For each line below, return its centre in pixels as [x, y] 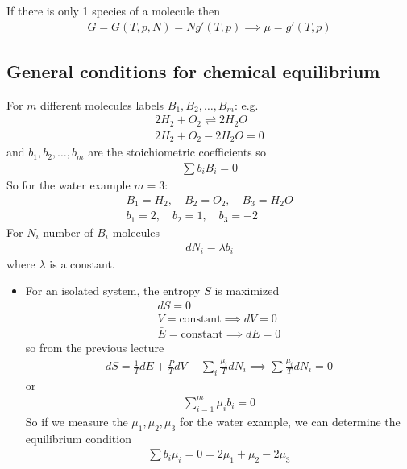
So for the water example [69, 185]
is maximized [247, 291]
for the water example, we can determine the [290, 421]
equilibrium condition [78, 438]
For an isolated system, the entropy [113, 291]
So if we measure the [77, 421]
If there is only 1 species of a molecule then [114, 10]
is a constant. [82, 263]
